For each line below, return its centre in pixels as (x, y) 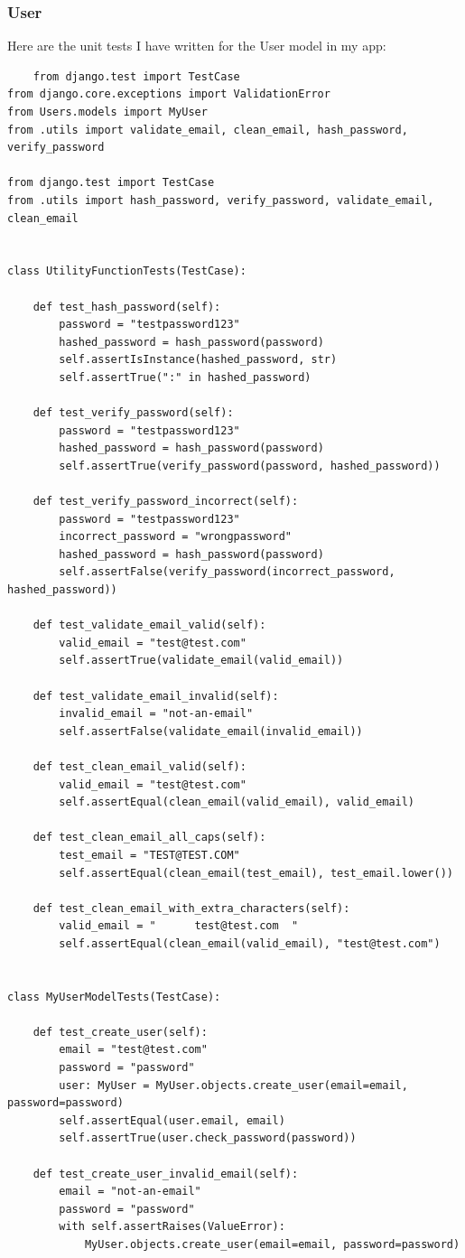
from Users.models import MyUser (107, 112)
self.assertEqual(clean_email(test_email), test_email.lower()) (256, 873)
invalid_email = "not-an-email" (156, 714)
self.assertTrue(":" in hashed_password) (185, 377)
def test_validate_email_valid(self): (149, 625)
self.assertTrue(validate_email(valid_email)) (201, 661)
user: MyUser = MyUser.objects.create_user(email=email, (233, 1085)
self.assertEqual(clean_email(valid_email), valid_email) (237, 802)
